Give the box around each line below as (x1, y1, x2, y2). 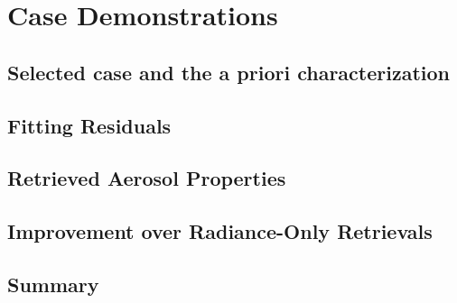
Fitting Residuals (7, 111, 172, 139)
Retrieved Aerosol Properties (7, 164, 286, 192)
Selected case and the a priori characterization (7, 58, 450, 86)
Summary (7, 270, 99, 298)
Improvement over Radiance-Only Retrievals (7, 217, 433, 245)
